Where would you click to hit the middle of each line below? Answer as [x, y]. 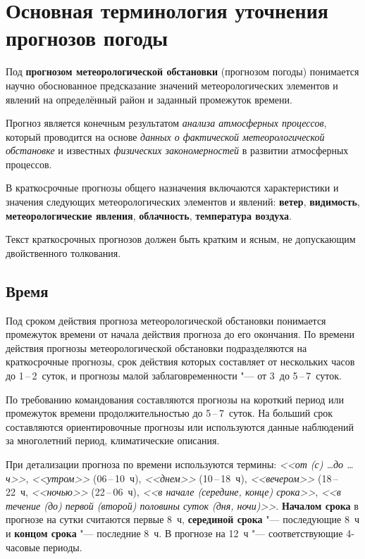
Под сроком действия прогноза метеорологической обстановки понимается [166, 320]
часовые [23, 547]
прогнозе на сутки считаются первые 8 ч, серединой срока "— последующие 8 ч [182, 519]
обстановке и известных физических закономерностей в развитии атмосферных [177, 150]
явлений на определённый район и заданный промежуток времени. [149, 99]
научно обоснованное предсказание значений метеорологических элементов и [172, 85]
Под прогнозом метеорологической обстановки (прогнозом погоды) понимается [182, 71]
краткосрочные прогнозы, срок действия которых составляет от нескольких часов [180, 362]
